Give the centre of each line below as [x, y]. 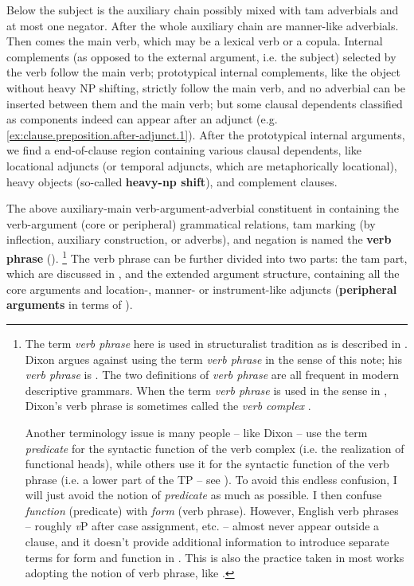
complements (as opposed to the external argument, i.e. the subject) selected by [201, 56]
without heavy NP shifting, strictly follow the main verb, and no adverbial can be [206, 87]
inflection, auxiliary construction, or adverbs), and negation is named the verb [199, 239]
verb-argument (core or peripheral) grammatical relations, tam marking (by [191, 223]
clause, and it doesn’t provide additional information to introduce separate [207, 542]
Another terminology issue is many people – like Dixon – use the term [196, 432]
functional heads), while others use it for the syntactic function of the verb [207, 464]
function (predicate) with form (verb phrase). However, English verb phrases [212, 510]
